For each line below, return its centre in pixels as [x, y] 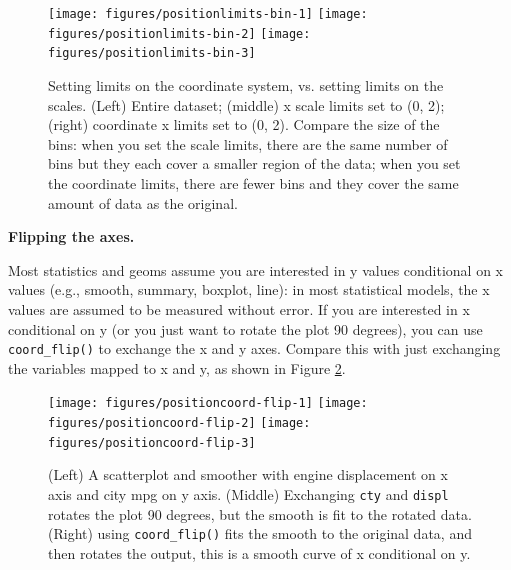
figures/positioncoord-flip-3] [152, 442]
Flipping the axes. [71, 236]
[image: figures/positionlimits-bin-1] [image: [208, 14]
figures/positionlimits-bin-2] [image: [179, 33]
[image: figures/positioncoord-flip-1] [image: [208, 403]
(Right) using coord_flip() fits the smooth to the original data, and [260, 533]
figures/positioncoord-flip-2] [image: [179, 423]
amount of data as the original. [143, 202]
